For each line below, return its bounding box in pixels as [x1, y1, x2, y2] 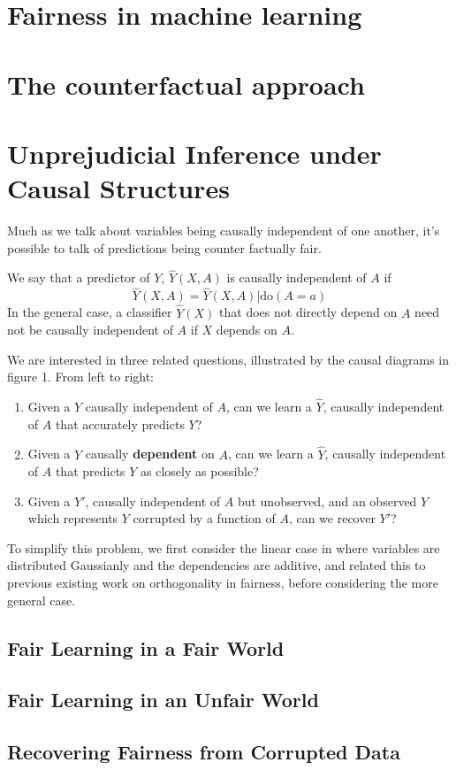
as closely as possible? [141, 462, 259, 481]
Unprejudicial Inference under [7, 135, 382, 171]
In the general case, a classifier [7, 303, 172, 321]
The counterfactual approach [7, 65, 365, 102]
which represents [27, 509, 118, 527]
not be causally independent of [7, 320, 173, 339]
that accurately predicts [55, 414, 185, 433]
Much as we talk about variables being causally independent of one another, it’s [7, 221, 440, 240]
